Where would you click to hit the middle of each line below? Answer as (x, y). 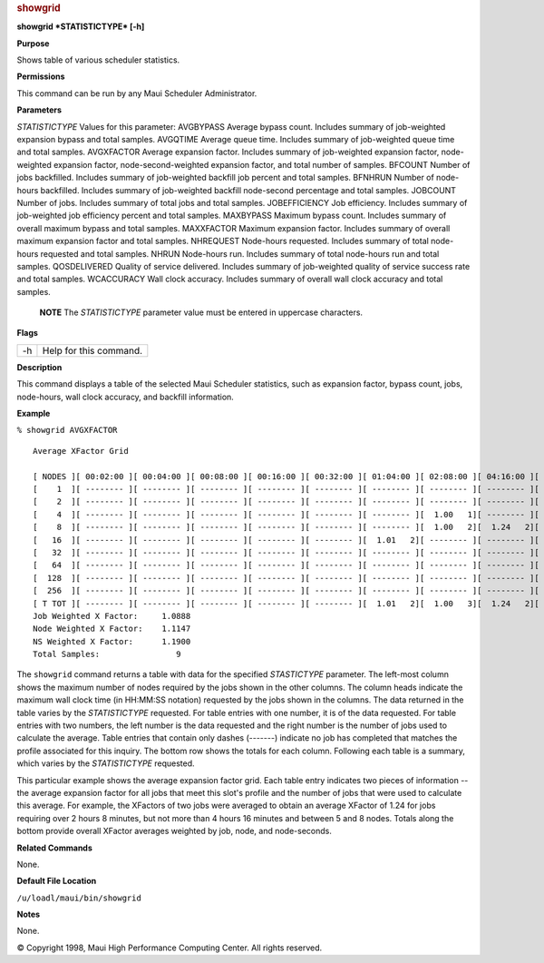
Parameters (39, 110)
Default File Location (57, 881)
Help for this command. (92, 350)
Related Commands (54, 848)
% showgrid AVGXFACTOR (67, 430)
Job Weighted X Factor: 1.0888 (112, 616)
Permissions (41, 76)
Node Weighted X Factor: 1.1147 (112, 629)
